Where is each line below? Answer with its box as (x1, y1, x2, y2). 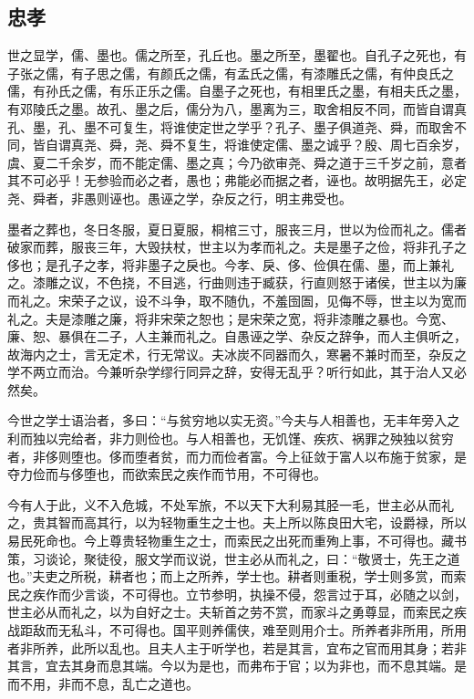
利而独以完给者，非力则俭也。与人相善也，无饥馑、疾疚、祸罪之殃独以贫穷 (7, 429, 454, 448)
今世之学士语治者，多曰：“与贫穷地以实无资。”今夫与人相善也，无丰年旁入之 (7, 411, 460, 430)
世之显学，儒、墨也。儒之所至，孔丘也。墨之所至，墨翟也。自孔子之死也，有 (7, 46, 467, 65)
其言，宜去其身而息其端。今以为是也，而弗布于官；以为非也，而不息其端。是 (7, 656, 467, 675)
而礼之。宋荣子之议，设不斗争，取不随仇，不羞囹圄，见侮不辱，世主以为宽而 (7, 290, 467, 309)
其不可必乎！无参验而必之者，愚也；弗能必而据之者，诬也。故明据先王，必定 (7, 171, 467, 190)
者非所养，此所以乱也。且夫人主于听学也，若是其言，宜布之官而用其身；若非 (7, 638, 467, 657)
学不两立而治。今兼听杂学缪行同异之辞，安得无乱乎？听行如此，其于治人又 (7, 362, 454, 381)
